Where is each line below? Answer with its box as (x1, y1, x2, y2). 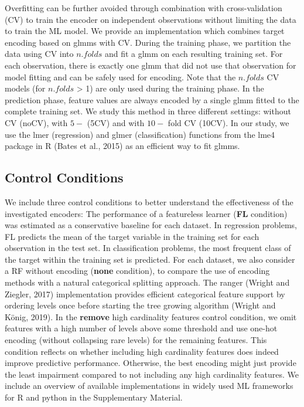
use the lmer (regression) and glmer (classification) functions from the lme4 (5, 128, 275, 140)
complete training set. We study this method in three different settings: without (5, 105, 291, 117)
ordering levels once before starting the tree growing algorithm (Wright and (5, 299, 276, 311)
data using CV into (5, 48, 74, 60)
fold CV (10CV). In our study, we (168, 116, 289, 128)
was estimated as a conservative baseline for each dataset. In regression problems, (5, 219, 297, 231)
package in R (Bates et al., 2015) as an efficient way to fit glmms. (5, 140, 240, 152)
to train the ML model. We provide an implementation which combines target (5, 25, 285, 37)
